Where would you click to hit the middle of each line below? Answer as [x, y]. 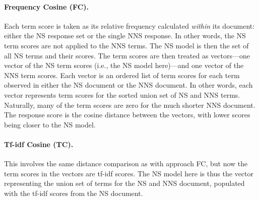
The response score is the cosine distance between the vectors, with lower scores [127, 115]
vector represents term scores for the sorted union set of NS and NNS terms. [122, 94]
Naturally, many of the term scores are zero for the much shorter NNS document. [130, 105]
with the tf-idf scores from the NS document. [74, 193]
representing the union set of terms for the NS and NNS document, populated [124, 183]
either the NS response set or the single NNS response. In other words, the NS [125, 36]
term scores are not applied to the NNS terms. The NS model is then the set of [126, 45]
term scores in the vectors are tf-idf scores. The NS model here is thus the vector [129, 173]
